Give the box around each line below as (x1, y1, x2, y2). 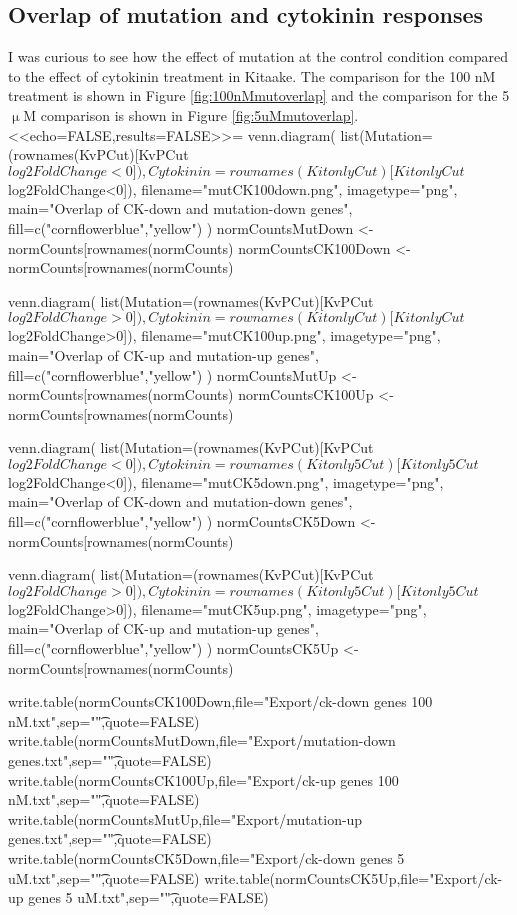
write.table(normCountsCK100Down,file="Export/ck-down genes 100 (8, 691, 433, 712)
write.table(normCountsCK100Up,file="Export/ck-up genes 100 (8, 769, 399, 790)
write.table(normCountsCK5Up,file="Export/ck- (204, 867, 503, 888)
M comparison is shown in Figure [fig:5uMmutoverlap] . (23, 104, 359, 125)
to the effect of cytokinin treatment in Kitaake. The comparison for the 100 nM (8, 65, 496, 86)
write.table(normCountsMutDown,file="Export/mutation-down (8, 730, 396, 751)
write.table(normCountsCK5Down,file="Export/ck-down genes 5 (8, 847, 405, 868)
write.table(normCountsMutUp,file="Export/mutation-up (8, 808, 363, 829)
